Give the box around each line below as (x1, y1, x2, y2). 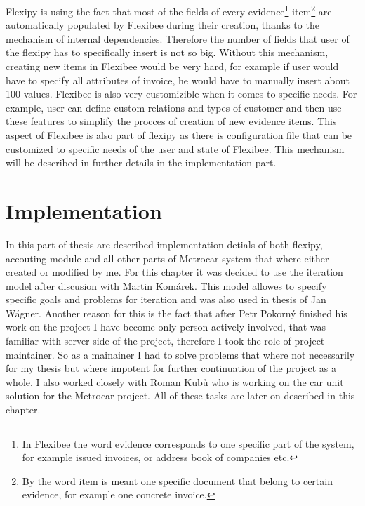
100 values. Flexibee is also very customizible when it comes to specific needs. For (6, 86, 357, 101)
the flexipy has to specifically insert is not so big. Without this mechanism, (6, 45, 328, 60)
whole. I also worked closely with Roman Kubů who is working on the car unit (6, 374, 344, 389)
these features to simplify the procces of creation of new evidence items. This (6, 114, 337, 128)
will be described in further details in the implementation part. (6, 155, 277, 170)
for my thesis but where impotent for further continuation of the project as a (6, 361, 337, 375)
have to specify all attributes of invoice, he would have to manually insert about (6, 72, 350, 87)
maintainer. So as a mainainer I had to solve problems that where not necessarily (6, 347, 355, 361)
